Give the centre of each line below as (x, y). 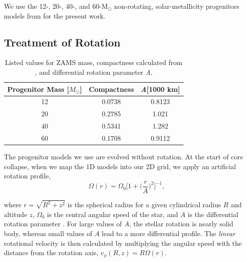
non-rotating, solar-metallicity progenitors (177, 6)
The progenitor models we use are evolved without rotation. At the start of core (124, 157)
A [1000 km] (160, 89)
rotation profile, (27, 176)
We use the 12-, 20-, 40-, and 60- (53, 6)
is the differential (213, 214)
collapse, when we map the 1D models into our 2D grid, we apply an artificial (120, 166)
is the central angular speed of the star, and (113, 214)
